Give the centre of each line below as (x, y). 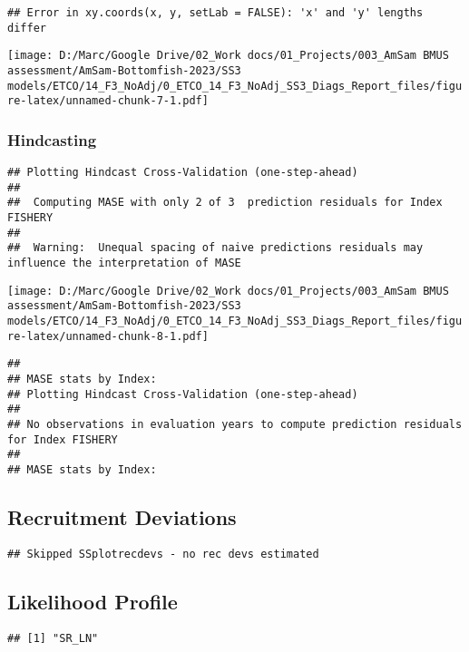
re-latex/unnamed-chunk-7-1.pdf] (108, 101)
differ (27, 28)
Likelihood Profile (93, 601)
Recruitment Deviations (122, 517)
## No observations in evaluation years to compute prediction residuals (235, 424)
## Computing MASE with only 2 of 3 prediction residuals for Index (225, 203)
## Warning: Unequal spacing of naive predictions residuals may (215, 248)
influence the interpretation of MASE (124, 263)
